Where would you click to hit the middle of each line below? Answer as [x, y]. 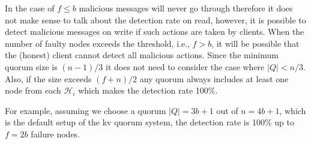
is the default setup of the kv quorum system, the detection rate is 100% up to [149, 122]
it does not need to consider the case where [185, 66]
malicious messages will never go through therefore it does [186, 8]
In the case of [30, 8]
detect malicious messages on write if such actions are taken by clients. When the [155, 31]
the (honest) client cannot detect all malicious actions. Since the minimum [142, 55]
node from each [33, 90]
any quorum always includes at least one [214, 78]
